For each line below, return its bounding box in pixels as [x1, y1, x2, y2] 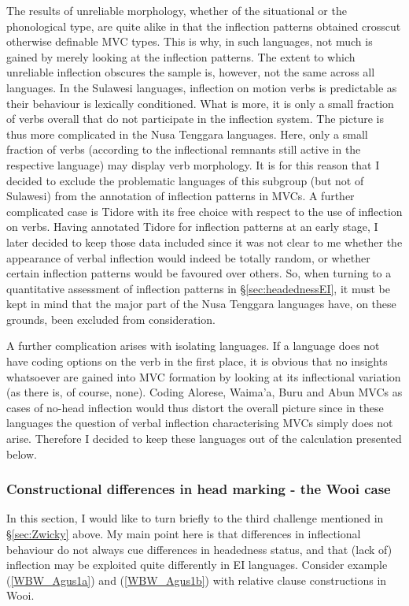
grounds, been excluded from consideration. [6, 310, 216, 327]
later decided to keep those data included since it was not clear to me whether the [6, 233, 403, 250]
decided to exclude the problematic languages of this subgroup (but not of [6, 172, 364, 188]
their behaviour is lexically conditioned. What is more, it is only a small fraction [6, 95, 394, 111]
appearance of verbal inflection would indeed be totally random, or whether [6, 249, 370, 266]
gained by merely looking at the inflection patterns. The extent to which [6, 48, 356, 65]
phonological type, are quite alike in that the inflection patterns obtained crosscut [6, 17, 401, 34]
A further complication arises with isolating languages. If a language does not [6, 337, 380, 354]
